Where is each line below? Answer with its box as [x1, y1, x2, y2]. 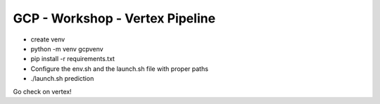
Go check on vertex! [13, 87, 72, 96]
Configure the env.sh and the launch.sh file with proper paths [30, 64, 209, 73]
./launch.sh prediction [30, 74, 94, 83]
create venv [30, 35, 65, 44]
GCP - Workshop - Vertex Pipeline [13, 11, 216, 26]
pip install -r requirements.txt [30, 55, 115, 63]
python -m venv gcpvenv [30, 44, 103, 53]
